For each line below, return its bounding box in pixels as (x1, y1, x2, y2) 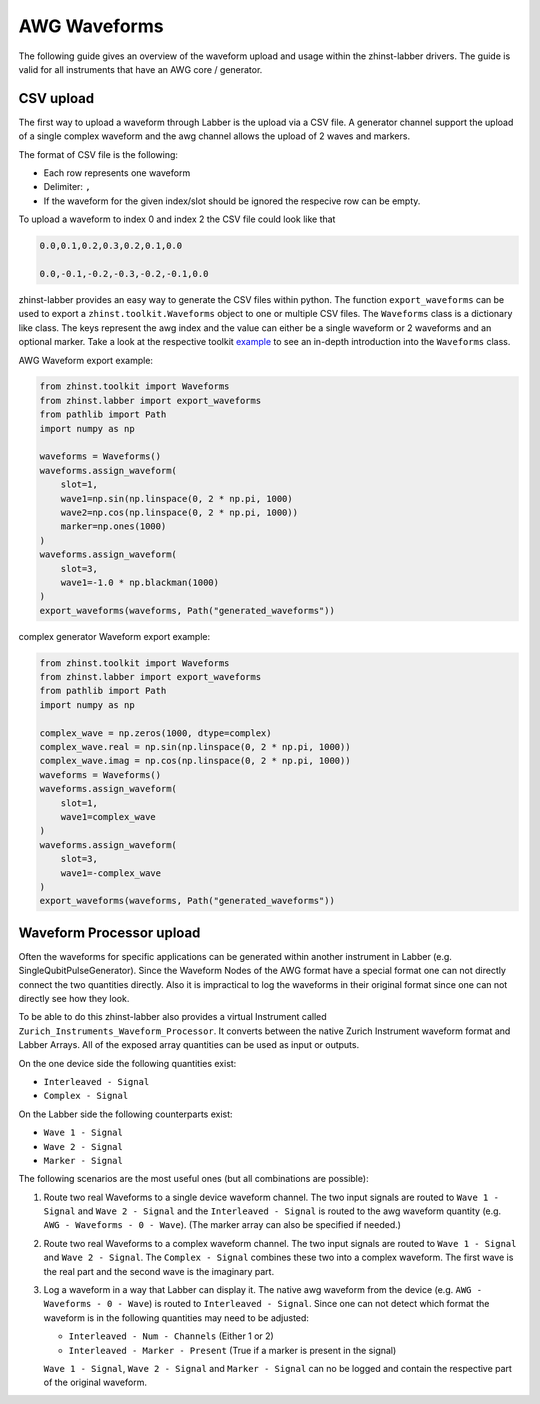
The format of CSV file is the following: (18, 148, 179, 160)
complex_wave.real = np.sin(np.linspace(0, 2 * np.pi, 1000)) (39, 741, 351, 753)
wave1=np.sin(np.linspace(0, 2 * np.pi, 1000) (60, 493, 294, 504)
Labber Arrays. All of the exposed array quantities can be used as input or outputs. (18, 1039, 360, 1051)
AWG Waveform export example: (18, 354, 154, 366)
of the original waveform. (43, 1376, 147, 1389)
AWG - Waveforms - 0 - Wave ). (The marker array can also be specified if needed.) (43, 1219, 402, 1231)
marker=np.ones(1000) (60, 521, 167, 532)
